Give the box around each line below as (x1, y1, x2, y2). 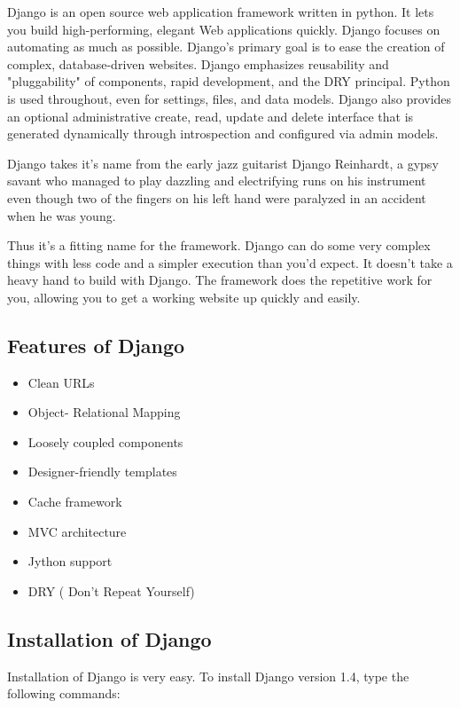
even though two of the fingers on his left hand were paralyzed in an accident (7, 188, 426, 207)
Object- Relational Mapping (27, 403, 181, 421)
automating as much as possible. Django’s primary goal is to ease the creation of (7, 37, 445, 56)
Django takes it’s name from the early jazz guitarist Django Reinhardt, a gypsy (7, 153, 439, 172)
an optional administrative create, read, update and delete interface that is (7, 106, 414, 125)
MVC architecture (27, 522, 127, 540)
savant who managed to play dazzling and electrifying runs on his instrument (7, 171, 426, 190)
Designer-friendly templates (27, 462, 177, 481)
